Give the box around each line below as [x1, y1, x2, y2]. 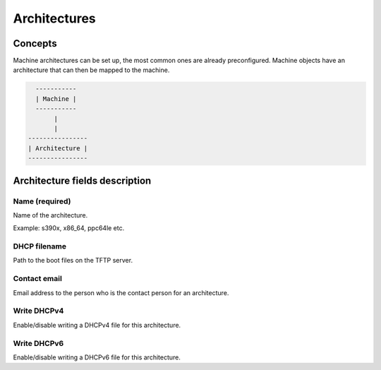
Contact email [13, 274, 63, 284]
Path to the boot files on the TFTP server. [13, 256, 133, 265]
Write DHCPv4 [13, 306, 64, 316]
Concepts [13, 37, 57, 49]
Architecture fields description [13, 174, 152, 186]
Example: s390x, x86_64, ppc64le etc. [13, 224, 125, 232]
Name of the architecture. [13, 210, 88, 219]
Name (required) [13, 196, 71, 206]
